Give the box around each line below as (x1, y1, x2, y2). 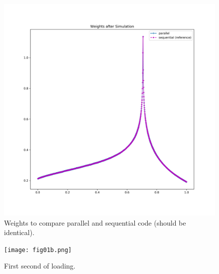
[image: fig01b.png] (4, 246, 72, 254)
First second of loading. (4, 261, 76, 271)
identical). (4, 227, 35, 238)
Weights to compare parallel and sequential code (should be (4, 217, 186, 228)
